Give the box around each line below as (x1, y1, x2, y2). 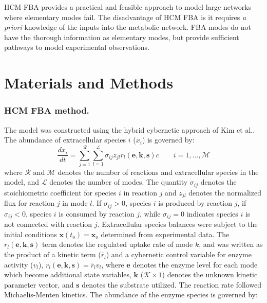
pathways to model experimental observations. (4, 42, 150, 52)
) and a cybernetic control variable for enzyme (106, 249, 252, 260)
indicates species (186, 208, 238, 219)
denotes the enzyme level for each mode (132, 259, 258, 270)
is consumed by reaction (59, 208, 135, 219)
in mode (62, 198, 88, 208)
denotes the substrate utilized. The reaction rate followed (82, 279, 262, 290)
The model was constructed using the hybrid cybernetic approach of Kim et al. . (4, 124, 255, 135)
